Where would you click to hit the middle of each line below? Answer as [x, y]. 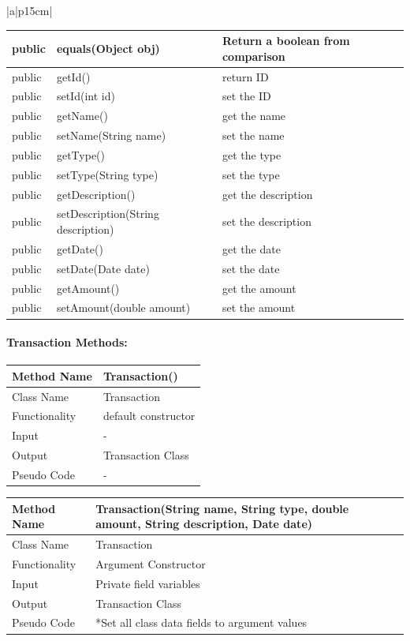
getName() [82, 116]
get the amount [259, 288]
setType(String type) [107, 174]
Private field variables [148, 583]
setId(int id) [86, 96]
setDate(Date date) [103, 268]
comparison [253, 56]
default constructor [149, 416]
